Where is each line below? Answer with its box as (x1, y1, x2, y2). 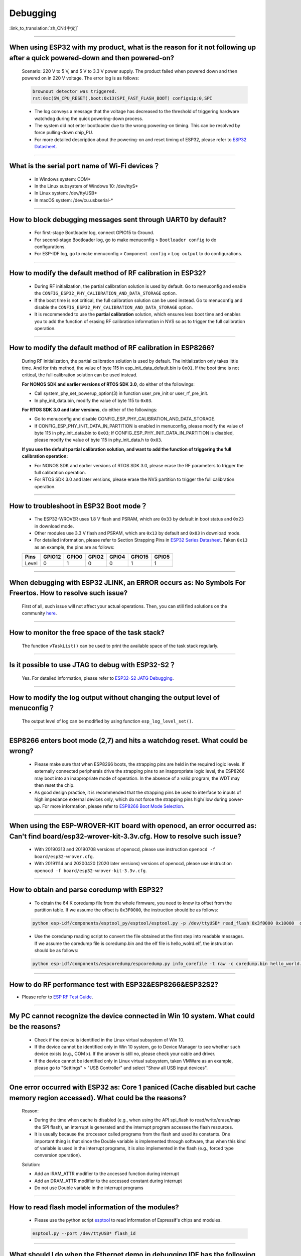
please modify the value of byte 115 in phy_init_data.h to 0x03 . (34, 437, 163, 443)
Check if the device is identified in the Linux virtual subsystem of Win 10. (34, 1036, 185, 1042)
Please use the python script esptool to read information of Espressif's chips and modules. (34, 1217, 222, 1223)
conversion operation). (34, 1152, 81, 1158)
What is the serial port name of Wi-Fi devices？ (9, 162, 160, 170)
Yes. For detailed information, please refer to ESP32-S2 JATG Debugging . (22, 675, 174, 681)
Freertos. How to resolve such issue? (9, 589, 128, 597)
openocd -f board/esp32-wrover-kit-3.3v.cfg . (34, 867, 147, 874)
